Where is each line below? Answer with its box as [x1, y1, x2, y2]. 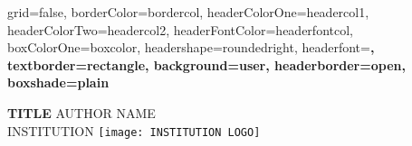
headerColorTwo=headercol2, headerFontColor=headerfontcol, [7, 20, 353, 39]
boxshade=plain [7, 73, 110, 92]
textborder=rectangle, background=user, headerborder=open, [7, 55, 406, 74]
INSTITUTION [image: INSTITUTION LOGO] [7, 121, 261, 140]
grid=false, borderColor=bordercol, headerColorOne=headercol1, [7, 3, 369, 21]
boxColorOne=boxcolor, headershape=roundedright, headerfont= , [7, 38, 375, 57]
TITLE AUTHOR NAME [7, 103, 156, 122]
